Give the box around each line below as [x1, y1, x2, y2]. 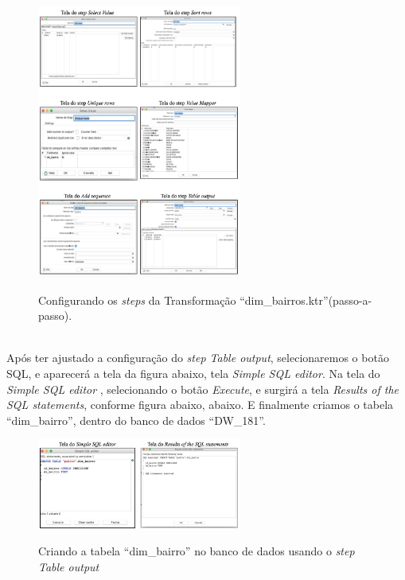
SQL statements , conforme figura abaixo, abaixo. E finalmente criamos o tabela [6, 396, 394, 413]
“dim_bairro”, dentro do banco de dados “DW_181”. [6, 411, 266, 428]
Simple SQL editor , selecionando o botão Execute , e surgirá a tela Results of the [6, 380, 399, 397]
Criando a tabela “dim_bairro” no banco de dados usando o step [38, 543, 355, 559]
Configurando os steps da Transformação [38, 291, 236, 308]
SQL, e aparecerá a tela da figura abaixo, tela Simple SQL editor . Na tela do [6, 364, 380, 381]
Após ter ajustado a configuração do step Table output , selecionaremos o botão [6, 349, 389, 366]
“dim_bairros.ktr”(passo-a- [239, 291, 372, 308]
